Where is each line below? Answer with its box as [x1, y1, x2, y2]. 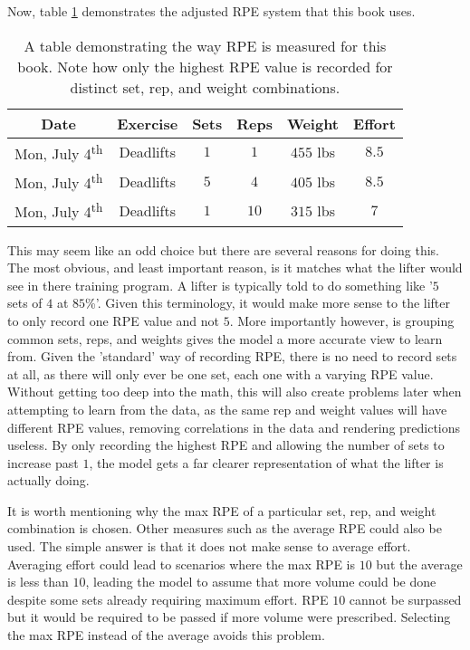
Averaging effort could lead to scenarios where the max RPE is [7, 554, 355, 573]
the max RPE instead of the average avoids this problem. [7, 626, 325, 645]
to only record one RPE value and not [7, 311, 220, 330]
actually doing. [7, 471, 90, 490]
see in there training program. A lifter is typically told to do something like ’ [7, 275, 433, 294]
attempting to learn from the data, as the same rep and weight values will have [7, 399, 447, 418]
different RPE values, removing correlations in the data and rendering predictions [7, 417, 461, 436]
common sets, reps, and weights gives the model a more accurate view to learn [7, 329, 443, 348]
